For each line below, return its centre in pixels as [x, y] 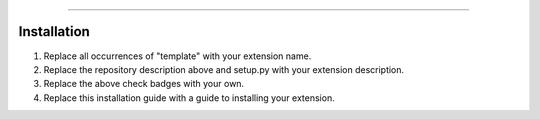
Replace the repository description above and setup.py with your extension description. [224, 69]
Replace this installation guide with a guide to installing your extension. [189, 97]
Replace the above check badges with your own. [144, 84]
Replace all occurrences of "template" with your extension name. [177, 56]
